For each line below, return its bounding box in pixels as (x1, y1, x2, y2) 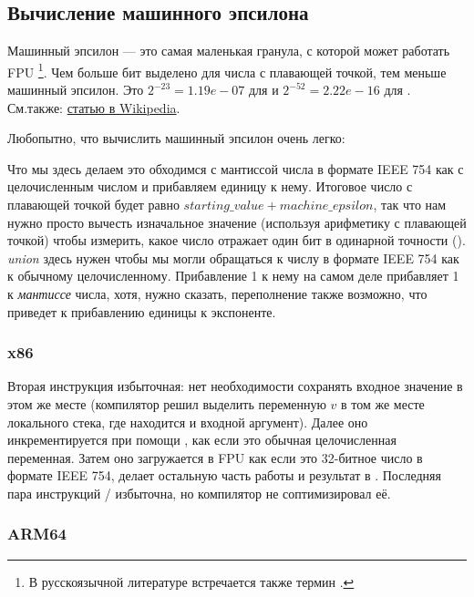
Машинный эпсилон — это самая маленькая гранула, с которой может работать (7, 41, 450, 60)
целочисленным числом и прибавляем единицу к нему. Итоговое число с (7, 177, 413, 196)
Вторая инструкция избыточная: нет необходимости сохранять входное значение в (7, 376, 463, 396)
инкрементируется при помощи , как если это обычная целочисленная (7, 430, 397, 449)
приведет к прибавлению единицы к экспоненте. (7, 302, 276, 321)
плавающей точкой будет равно (7, 195, 180, 214)
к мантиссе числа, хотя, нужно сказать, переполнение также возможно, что (7, 283, 428, 303)
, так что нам (373, 195, 447, 214)
